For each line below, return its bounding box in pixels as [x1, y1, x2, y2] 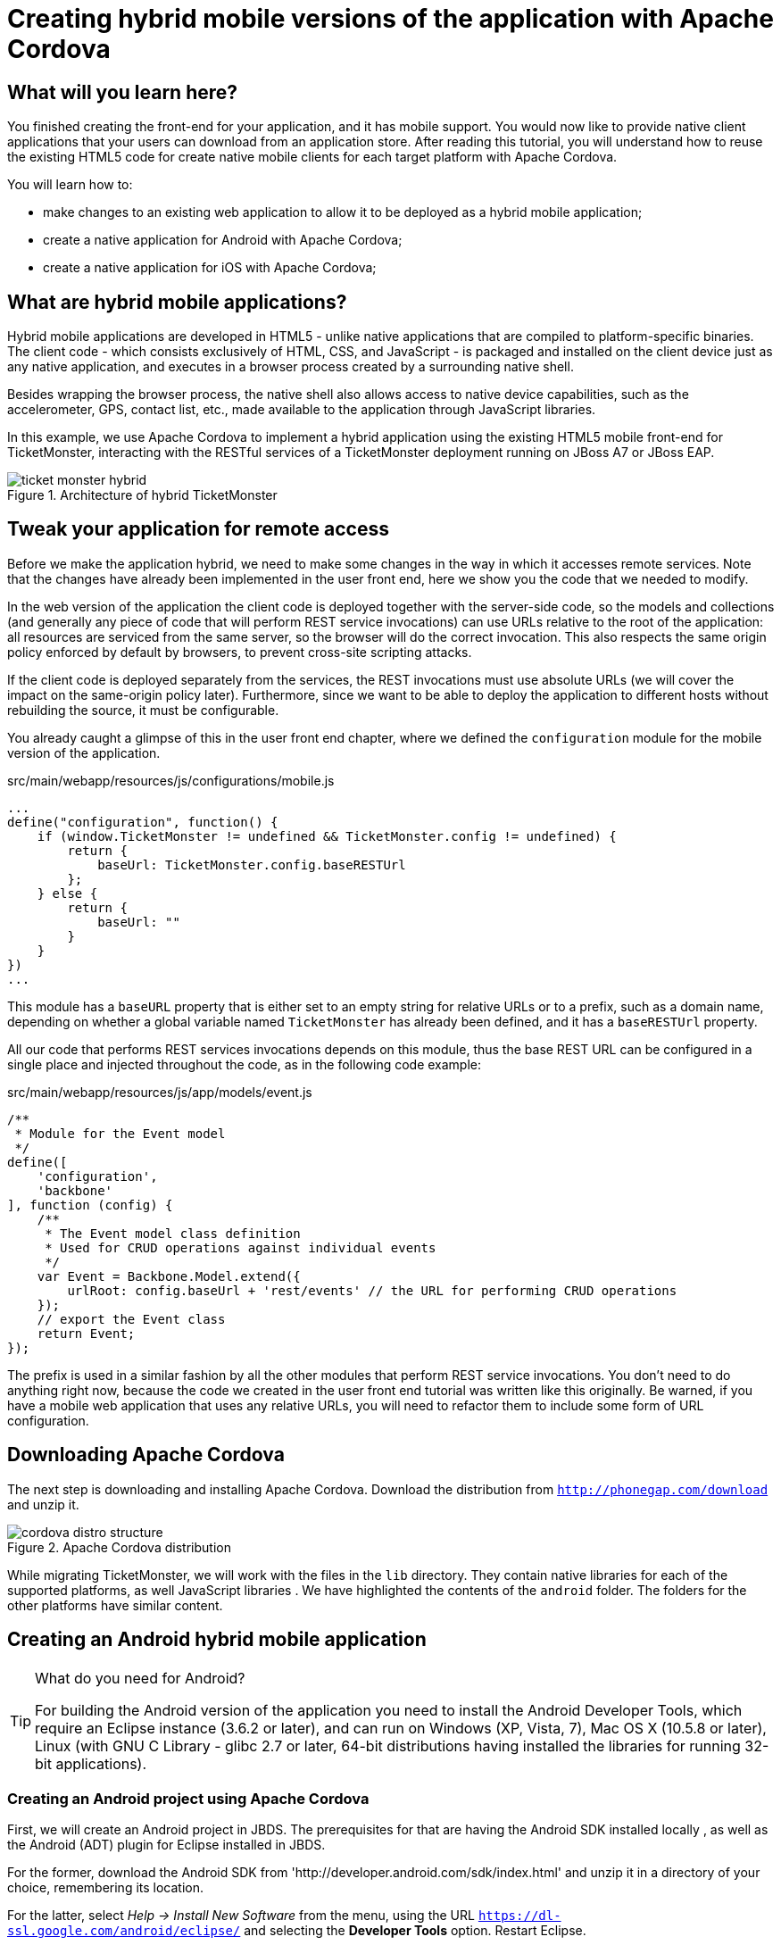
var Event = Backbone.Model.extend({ [37, 1268, 301, 1284]
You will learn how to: [7, 177, 133, 193]
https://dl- [478, 1908, 561, 1924]
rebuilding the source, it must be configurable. [7, 702, 279, 718]
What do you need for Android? [35, 1668, 245, 1687]
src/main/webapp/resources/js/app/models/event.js [7, 1084, 312, 1100]
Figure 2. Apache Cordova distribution [7, 1539, 231, 1555]
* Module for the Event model [14, 1126, 226, 1141]
